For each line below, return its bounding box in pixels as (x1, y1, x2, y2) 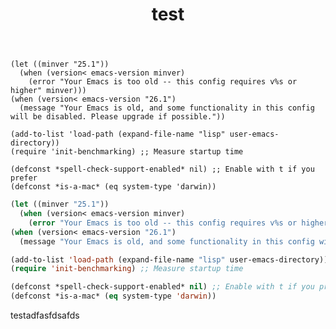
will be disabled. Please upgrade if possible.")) (10, 112, 226, 122)
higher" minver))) (10, 86, 87, 96)
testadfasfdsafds (10, 309, 80, 322)
